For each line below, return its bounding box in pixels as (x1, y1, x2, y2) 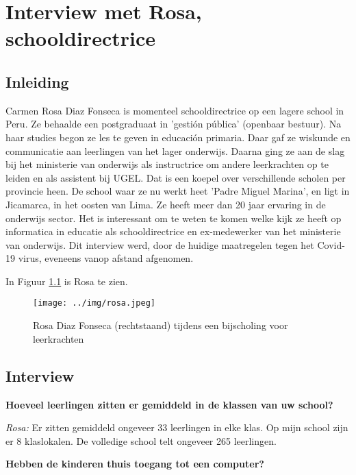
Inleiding (5, 71, 69, 92)
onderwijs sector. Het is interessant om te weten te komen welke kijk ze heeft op (5, 210, 342, 225)
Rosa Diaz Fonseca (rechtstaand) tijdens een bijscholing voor (33, 318, 288, 332)
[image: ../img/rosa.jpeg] (33, 298, 155, 308)
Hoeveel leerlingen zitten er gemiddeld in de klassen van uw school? (5, 397, 333, 411)
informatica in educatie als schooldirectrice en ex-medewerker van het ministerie (5, 224, 341, 239)
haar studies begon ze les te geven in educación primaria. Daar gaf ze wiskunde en (5, 130, 351, 144)
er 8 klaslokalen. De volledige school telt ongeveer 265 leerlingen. (5, 433, 277, 448)
